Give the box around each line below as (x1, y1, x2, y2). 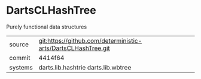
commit (9, 53, 31, 62)
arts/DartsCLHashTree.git (38, 44, 111, 52)
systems (9, 63, 33, 71)
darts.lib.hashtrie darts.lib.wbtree (38, 63, 132, 71)
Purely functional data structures (6, 23, 87, 30)
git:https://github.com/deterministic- (38, 36, 142, 45)
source (9, 40, 29, 48)
